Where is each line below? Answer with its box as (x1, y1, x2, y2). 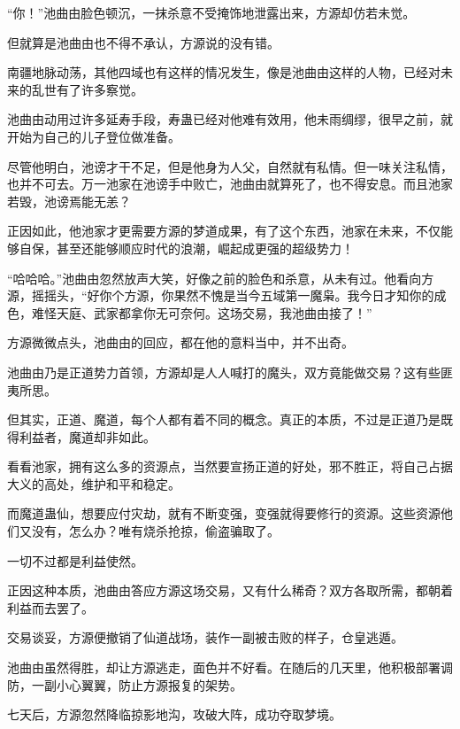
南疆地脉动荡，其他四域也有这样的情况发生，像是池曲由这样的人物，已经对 (7, 63, 441, 81)
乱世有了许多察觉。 (31, 80, 143, 98)
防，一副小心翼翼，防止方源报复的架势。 (7, 675, 242, 694)
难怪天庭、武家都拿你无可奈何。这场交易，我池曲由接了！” (31, 303, 372, 322)
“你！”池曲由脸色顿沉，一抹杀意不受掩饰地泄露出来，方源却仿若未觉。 (7, 4, 416, 21)
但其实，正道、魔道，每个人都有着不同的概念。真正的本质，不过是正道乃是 (7, 410, 441, 429)
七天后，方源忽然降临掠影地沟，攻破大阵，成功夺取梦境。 (7, 705, 341, 724)
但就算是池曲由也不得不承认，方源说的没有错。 (7, 33, 280, 51)
